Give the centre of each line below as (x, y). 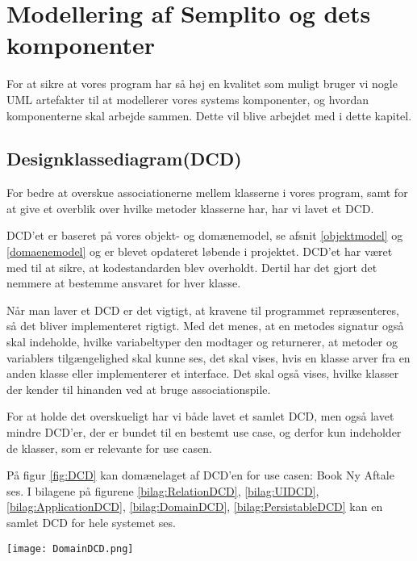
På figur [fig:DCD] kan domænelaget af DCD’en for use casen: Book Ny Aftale (200, 475)
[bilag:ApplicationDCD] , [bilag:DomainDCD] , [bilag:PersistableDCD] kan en (195, 507)
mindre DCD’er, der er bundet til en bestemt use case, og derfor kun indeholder (204, 432)
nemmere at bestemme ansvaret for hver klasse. (124, 283)
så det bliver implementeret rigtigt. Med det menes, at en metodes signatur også (205, 326)
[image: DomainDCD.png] (70, 548)
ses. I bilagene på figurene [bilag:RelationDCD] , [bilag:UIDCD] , (163, 490)
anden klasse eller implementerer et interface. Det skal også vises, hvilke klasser (203, 373)
